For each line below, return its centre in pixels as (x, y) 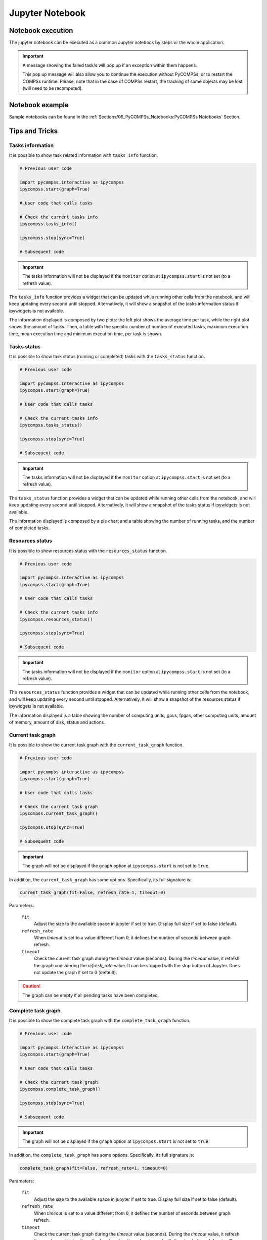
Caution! (32, 986)
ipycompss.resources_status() (56, 619)
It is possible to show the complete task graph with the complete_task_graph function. (100, 1020)
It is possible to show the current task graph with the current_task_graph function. (96, 745)
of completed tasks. (29, 528)
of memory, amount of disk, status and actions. (57, 722)
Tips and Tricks (33, 131)
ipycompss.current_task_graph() (59, 814)
